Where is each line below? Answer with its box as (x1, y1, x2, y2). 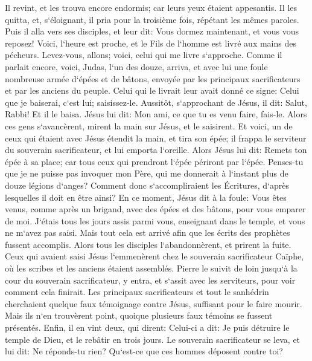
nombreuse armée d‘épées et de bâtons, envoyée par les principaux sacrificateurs (5, 72, 301, 85)
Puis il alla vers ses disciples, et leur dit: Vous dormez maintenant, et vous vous (5, 25, 299, 37)
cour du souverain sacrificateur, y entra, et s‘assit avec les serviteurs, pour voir (5, 273, 296, 286)
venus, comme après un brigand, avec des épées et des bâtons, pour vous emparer (5, 203, 306, 215)
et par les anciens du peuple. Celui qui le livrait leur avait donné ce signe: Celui (5, 84, 299, 97)
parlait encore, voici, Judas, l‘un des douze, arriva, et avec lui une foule (5, 60, 268, 73)
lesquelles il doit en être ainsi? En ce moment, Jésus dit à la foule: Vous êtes (5, 190, 287, 203)
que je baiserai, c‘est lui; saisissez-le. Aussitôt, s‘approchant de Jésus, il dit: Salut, (5, 96, 307, 108)
